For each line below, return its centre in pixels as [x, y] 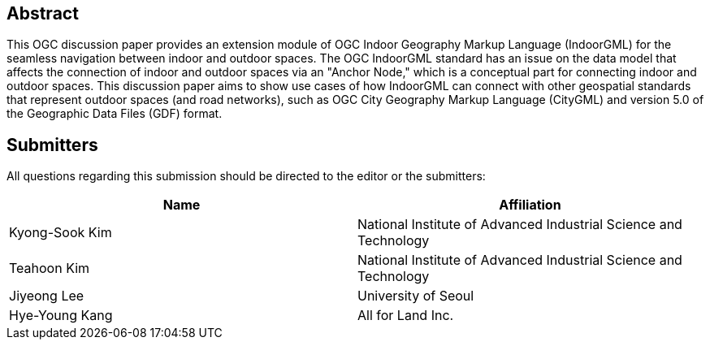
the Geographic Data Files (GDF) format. [115, 114]
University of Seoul [416, 296]
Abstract [43, 13]
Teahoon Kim [50, 268]
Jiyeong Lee [47, 296]
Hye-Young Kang [61, 316]
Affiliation [530, 205]
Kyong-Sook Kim [61, 233]
